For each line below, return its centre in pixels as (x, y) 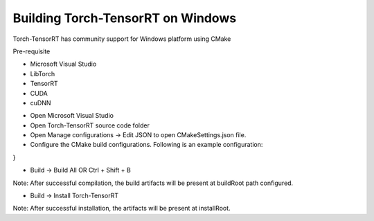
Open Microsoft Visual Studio (72, 116)
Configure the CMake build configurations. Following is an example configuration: (146, 145)
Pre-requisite (32, 51)
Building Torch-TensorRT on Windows (125, 18)
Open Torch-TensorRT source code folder (90, 125)
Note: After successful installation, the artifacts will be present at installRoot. (122, 209)
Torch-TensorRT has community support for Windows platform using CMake (122, 39)
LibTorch (43, 73)
